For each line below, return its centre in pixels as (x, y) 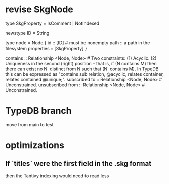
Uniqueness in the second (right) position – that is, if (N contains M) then (81, 63)
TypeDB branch (38, 111)
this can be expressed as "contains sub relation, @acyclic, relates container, (85, 74)
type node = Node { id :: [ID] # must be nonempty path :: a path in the (78, 43)
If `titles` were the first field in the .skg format (78, 164)
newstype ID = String (27, 33)
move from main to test (29, 124)
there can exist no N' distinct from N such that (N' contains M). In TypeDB (82, 69)
